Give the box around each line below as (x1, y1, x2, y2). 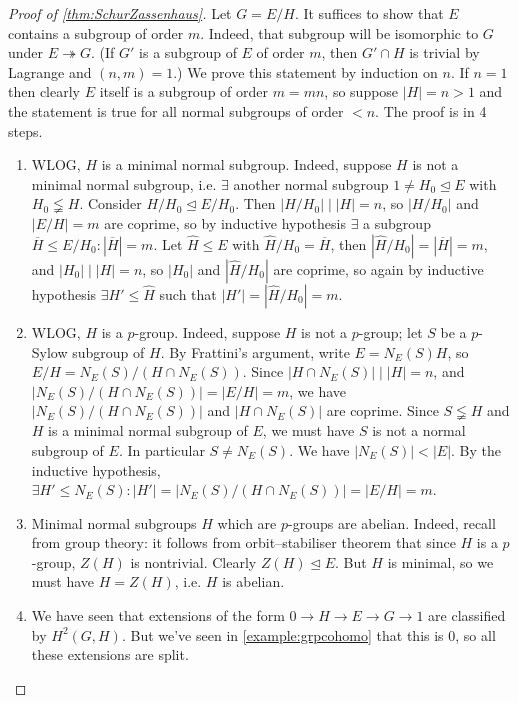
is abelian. (222, 571, 285, 592)
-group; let (358, 321, 423, 342)
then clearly (8, 81, 80, 102)
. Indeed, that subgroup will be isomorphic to (200, 22, 479, 43)
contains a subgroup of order (8, 22, 184, 43)
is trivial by (409, 42, 480, 63)
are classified (428, 605, 506, 626)
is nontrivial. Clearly (130, 551, 257, 572)
